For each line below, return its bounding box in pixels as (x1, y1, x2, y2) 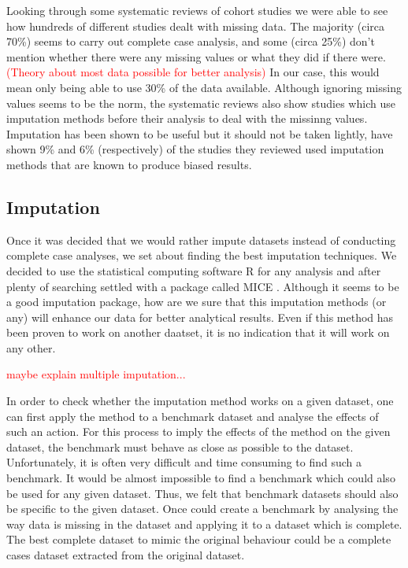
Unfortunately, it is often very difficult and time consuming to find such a (6, 454, 362, 470)
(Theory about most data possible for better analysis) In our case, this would (6, 64, 380, 80)
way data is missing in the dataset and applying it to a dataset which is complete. (6, 515, 402, 532)
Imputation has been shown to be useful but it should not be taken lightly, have (6, 125, 393, 142)
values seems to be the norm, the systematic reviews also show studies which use (6, 94, 395, 111)
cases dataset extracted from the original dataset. (6, 547, 245, 563)
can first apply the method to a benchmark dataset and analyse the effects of (6, 408, 379, 424)
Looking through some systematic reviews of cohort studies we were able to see (6, 2, 388, 18)
